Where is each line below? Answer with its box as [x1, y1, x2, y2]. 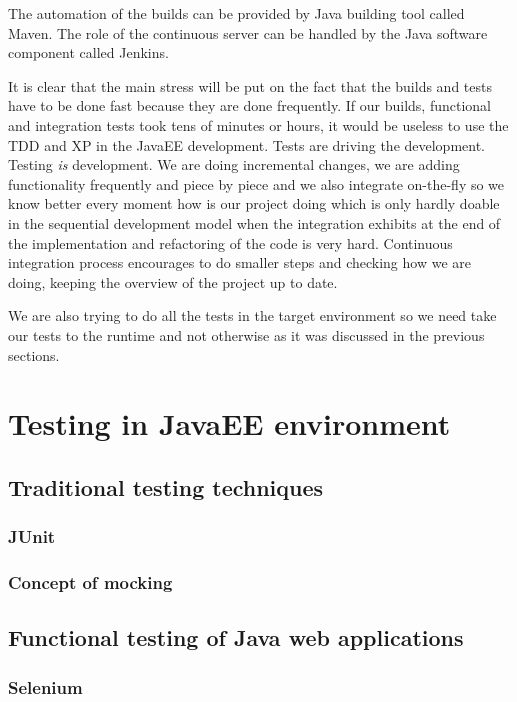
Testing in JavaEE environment [8, 403, 451, 444]
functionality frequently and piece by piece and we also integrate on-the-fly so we [8, 173, 505, 194]
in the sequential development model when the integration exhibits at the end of [8, 212, 501, 233]
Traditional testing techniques [8, 471, 324, 502]
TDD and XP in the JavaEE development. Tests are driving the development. [8, 134, 486, 155]
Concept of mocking [8, 570, 173, 595]
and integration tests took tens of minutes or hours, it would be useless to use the [8, 114, 509, 135]
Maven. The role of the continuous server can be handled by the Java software [8, 22, 488, 43]
